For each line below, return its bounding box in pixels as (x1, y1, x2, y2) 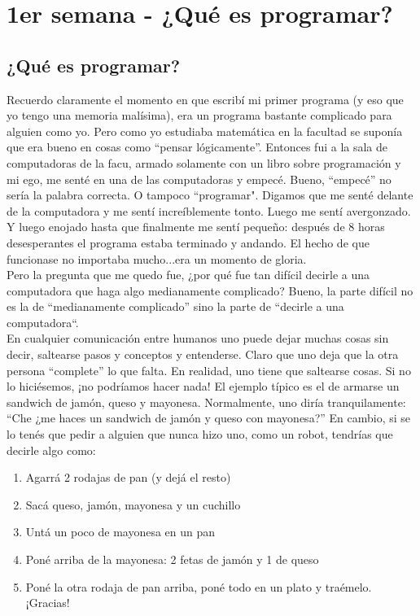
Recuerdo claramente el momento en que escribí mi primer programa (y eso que (7, 90, 404, 107)
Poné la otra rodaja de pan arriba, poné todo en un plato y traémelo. (25, 578, 372, 595)
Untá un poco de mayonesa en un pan (25, 523, 216, 540)
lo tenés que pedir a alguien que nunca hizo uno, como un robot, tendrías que (7, 426, 393, 443)
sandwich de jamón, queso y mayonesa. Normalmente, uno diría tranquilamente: (7, 393, 406, 410)
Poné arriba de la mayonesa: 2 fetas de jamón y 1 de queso (25, 551, 319, 568)
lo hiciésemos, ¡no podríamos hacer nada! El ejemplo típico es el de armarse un (7, 378, 400, 395)
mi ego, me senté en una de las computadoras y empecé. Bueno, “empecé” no (7, 170, 392, 187)
